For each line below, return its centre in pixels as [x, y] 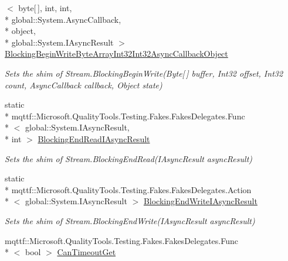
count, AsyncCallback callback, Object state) [84, 85]
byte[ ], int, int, [45, 8]
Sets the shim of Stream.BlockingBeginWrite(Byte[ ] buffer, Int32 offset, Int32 [144, 73]
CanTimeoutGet [87, 252]
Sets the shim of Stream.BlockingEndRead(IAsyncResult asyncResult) [129, 158]
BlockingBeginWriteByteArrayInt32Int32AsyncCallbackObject [116, 54]
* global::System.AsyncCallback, [63, 19]
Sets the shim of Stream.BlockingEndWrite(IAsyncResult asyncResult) [130, 220]
